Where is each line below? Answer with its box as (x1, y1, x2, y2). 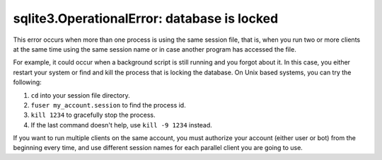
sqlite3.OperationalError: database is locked (13, 11, 279, 26)
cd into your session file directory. (30, 91, 130, 99)
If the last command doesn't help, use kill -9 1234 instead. (30, 120, 212, 129)
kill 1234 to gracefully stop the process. (30, 110, 156, 120)
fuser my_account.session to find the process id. (30, 101, 187, 109)
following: (13, 78, 42, 86)
